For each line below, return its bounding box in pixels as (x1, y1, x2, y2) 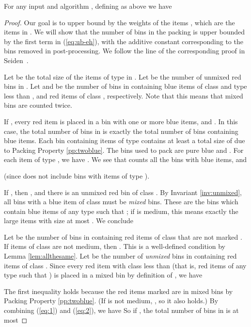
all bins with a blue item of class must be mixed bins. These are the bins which (4, 196, 238, 207)
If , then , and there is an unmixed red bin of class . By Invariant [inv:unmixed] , (4, 187, 242, 197)
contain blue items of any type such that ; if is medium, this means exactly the (4, 206, 238, 216)
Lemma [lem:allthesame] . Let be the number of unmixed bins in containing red (4, 251, 237, 261)
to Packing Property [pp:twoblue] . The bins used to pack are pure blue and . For (4, 145, 244, 155)
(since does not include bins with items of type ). (4, 170, 150, 180)
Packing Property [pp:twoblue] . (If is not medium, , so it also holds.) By (4, 295, 219, 306)
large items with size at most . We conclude (4, 215, 133, 226)
